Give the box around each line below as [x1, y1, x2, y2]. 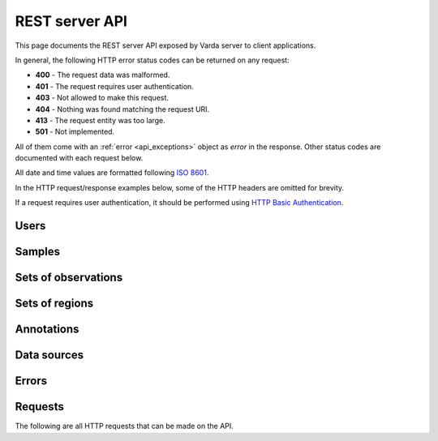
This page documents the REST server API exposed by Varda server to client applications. [15, 41, 316, 50]
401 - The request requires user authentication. [35, 81, 194, 91]
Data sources [15, 349, 84, 362]
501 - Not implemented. [35, 126, 115, 137]
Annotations [15, 323, 79, 336]
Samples [15, 245, 61, 259]
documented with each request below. [15, 153, 144, 163]
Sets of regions [15, 297, 93, 310]
